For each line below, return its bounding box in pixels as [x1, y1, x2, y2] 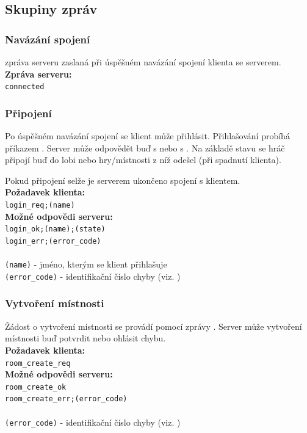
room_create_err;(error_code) [5, 395, 128, 404]
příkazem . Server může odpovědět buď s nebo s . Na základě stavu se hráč [5, 141, 285, 154]
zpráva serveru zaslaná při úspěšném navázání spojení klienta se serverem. [5, 56, 281, 68]
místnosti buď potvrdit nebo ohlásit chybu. [5, 332, 166, 344]
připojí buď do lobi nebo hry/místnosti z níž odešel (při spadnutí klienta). [5, 153, 281, 166]
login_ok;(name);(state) [5, 225, 106, 234]
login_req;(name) [5, 201, 75, 210]
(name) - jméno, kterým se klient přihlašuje [5, 258, 167, 271]
